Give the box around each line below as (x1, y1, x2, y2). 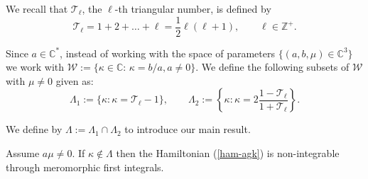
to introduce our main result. (124, 122, 251, 137)
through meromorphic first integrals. (6, 159, 164, 174)
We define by (6, 122, 63, 137)
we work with (6, 59, 65, 74)
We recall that (6, 1, 68, 16)
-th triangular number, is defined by (114, 1, 271, 16)
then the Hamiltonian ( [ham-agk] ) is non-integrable (116, 146, 340, 161)
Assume (6, 146, 40, 161)
